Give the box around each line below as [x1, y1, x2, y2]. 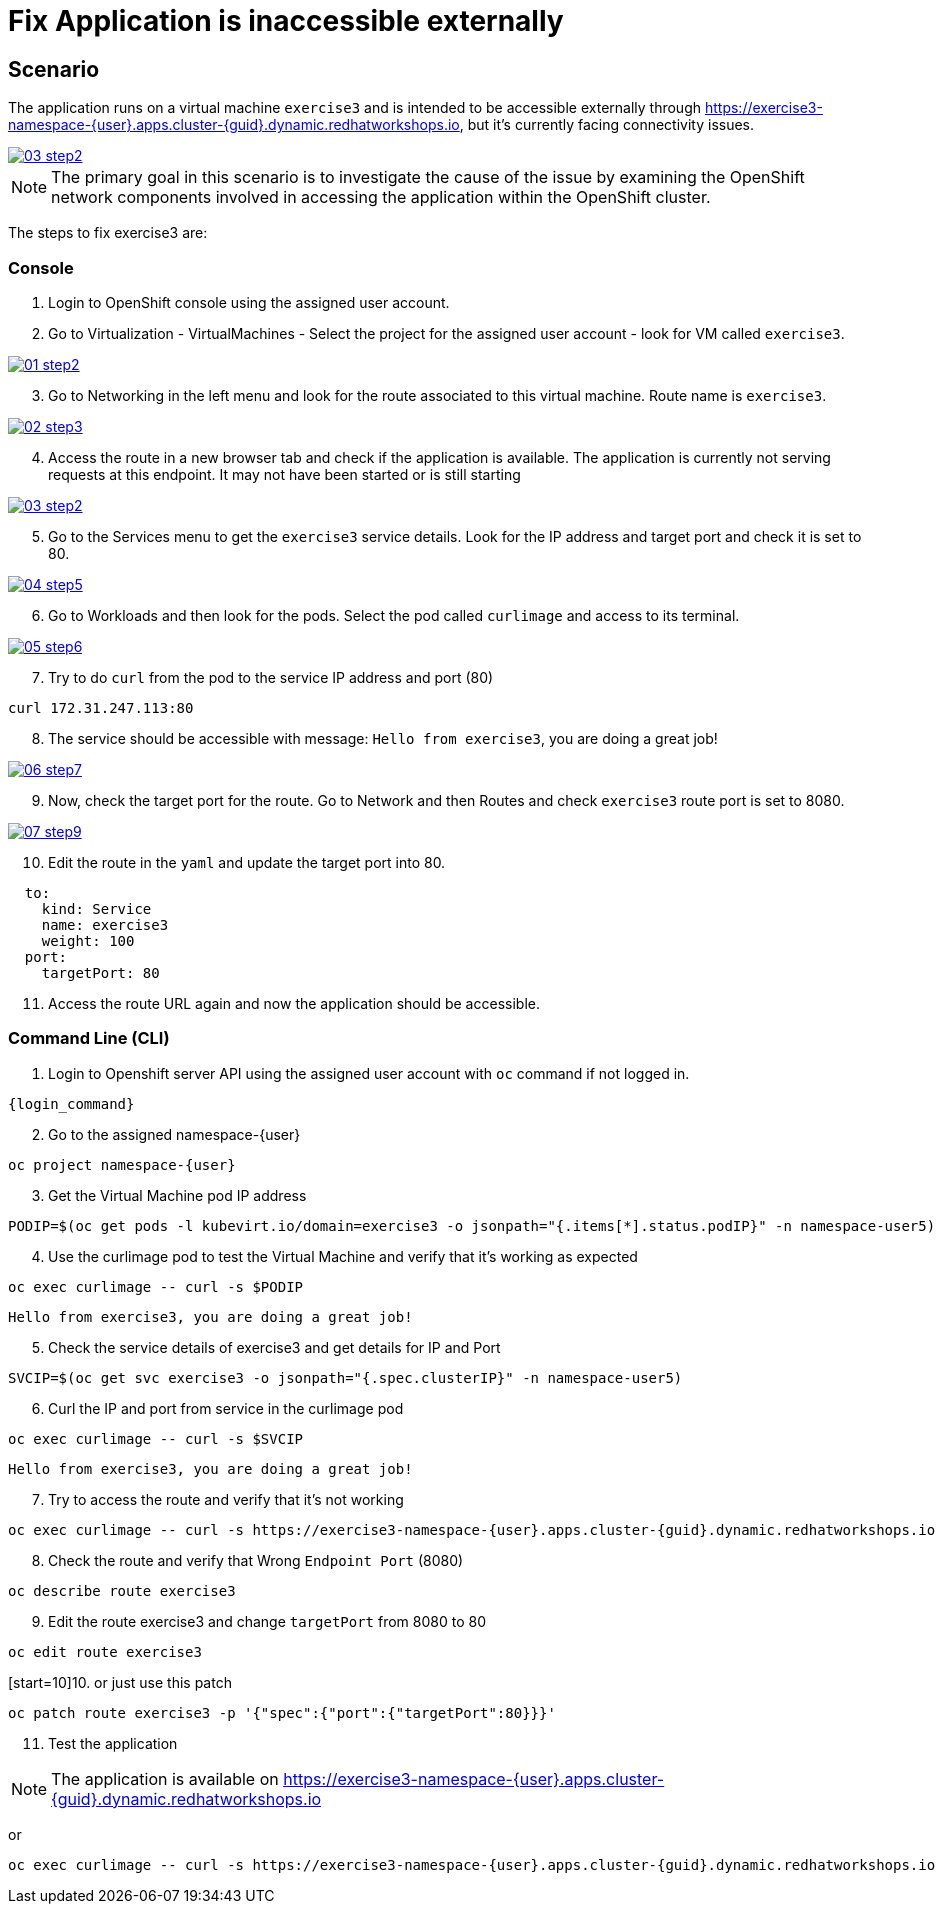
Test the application [48, 1734, 178, 1752]
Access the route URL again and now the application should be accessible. [48, 994, 540, 1012]
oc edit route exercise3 [8, 1643, 202, 1660]
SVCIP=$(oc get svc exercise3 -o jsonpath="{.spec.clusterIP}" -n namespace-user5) [8, 1369, 683, 1386]
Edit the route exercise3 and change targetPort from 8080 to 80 [48, 1612, 486, 1630]
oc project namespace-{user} [8, 1156, 236, 1173]
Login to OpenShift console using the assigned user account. [48, 293, 450, 311]
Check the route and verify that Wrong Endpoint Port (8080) [48, 1551, 464, 1569]
